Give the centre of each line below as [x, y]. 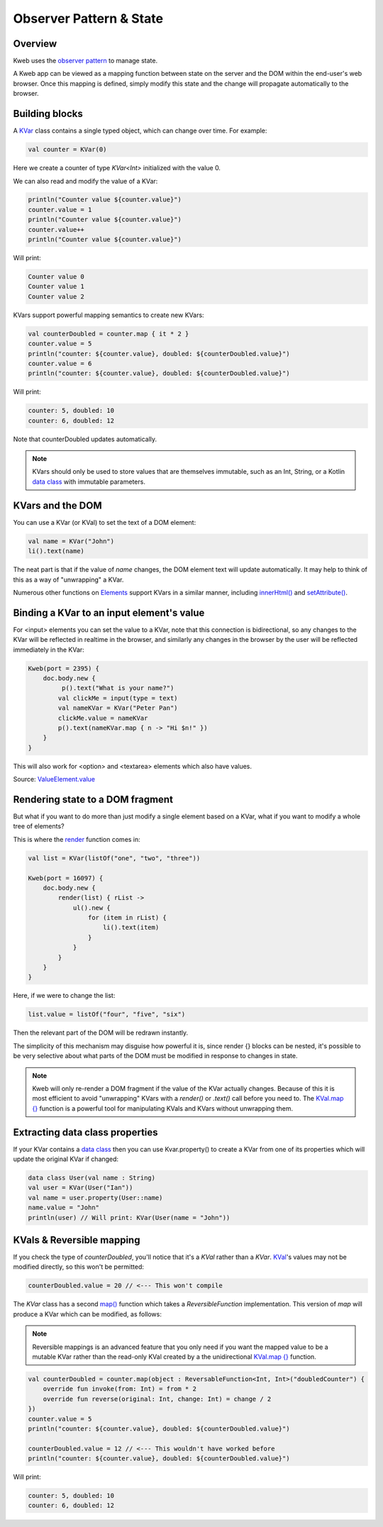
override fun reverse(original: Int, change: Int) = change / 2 [157, 1399]
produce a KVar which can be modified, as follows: [88, 1314]
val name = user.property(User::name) [95, 1198]
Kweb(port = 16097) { [66, 878]
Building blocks [48, 114]
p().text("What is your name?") [118, 688]
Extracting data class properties [86, 1132]
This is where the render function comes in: [77, 839]
